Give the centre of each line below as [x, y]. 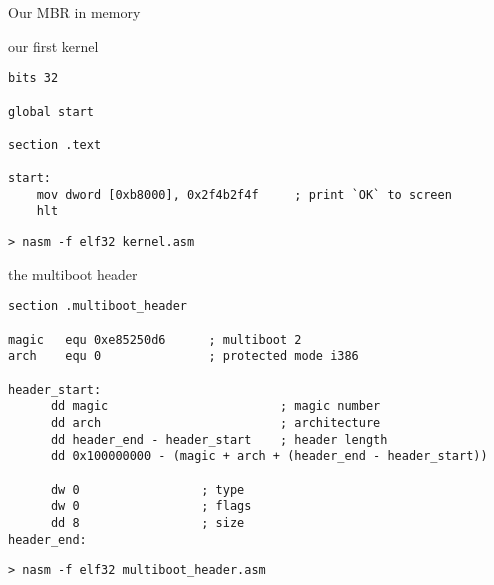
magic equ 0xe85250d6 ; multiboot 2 [155, 339]
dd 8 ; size [147, 522]
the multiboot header [73, 273]
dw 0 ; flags [151, 506]
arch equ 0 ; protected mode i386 [183, 356]
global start [51, 111]
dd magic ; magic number [215, 406]
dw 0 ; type [147, 489]
